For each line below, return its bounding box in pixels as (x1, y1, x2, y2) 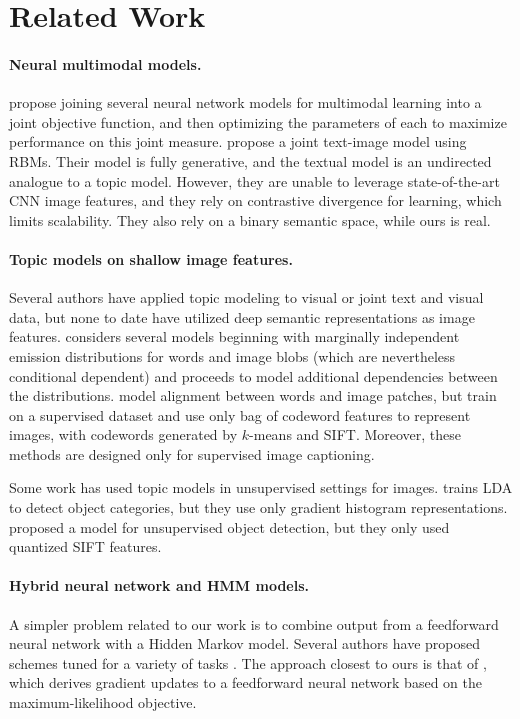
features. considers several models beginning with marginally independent (9, 326, 460, 347)
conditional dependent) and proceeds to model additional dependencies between (9, 365, 498, 386)
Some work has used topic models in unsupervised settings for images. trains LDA (9, 477, 513, 498)
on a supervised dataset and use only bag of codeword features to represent (9, 404, 471, 425)
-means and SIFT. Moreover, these (249, 424, 462, 445)
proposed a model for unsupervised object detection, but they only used (9, 516, 450, 537)
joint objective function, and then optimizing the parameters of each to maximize (9, 111, 507, 132)
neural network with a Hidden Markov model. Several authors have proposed (9, 633, 480, 654)
